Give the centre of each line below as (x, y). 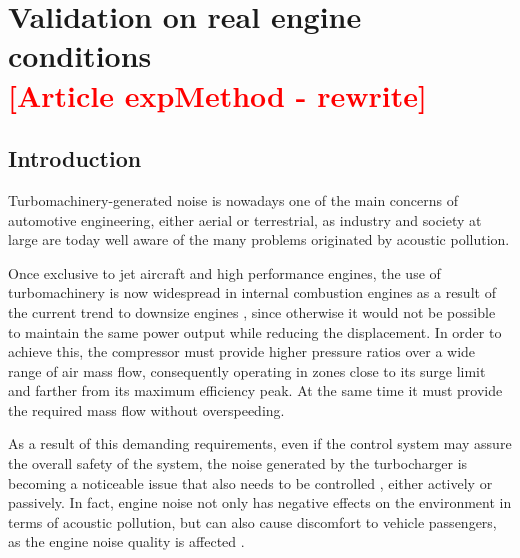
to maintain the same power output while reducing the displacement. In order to (255, 331)
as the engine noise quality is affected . (126, 541)
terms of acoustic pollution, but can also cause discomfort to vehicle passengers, (252, 521)
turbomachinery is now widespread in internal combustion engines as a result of (252, 292)
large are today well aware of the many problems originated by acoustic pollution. (259, 239)
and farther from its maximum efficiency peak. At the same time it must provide (255, 390)
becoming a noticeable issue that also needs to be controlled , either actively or (250, 482)
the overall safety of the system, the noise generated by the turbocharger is (238, 463)
